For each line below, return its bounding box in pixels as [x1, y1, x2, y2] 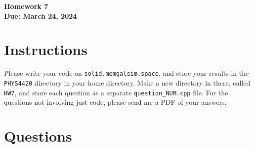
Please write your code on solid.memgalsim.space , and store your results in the [4, 68, 249, 78]
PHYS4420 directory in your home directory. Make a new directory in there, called [4, 77, 251, 88]
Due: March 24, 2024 [4, 10, 77, 21]
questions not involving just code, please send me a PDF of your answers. [4, 97, 227, 107]
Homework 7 [4, 1, 48, 11]
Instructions [4, 39, 87, 59]
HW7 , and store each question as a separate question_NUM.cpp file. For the [4, 87, 228, 97]
